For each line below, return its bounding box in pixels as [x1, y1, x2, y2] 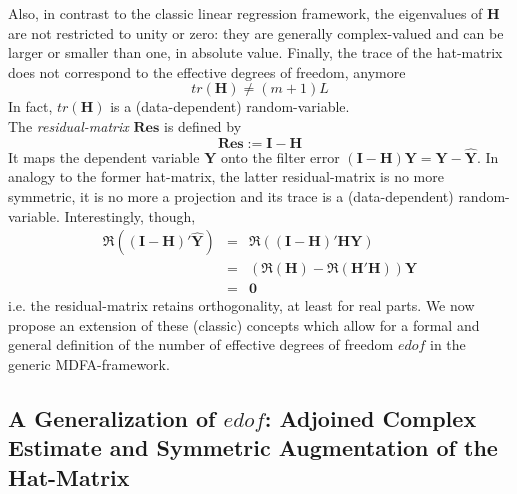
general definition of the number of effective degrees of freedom [8, 334, 394, 355]
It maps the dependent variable [8, 146, 200, 167]
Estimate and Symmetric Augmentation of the [8, 432, 498, 463]
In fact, [8, 96, 53, 117]
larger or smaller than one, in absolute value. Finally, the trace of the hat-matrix [8, 42, 503, 63]
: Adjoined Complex [264, 403, 477, 434]
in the [430, 334, 466, 355]
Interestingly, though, [64, 205, 196, 226]
